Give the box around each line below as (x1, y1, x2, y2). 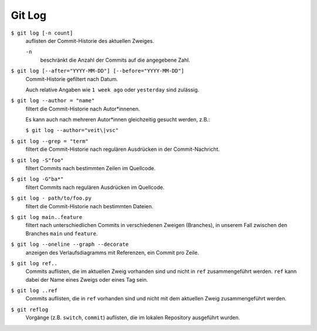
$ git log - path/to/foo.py (11, 195, 92, 202)
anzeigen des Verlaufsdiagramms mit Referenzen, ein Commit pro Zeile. (25, 249, 200, 256)
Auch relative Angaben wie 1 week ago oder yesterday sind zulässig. (25, 86, 200, 93)
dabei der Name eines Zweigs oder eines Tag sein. (25, 276, 149, 283)
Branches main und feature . (25, 229, 98, 237)
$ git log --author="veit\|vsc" (25, 127, 119, 134)
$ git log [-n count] (11, 29, 73, 36)
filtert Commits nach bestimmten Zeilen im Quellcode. (25, 165, 156, 172)
